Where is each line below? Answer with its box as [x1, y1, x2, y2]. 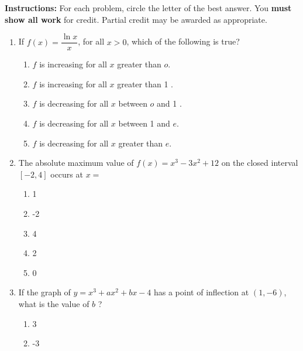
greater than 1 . [117, 77, 173, 90]
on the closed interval [221, 156, 298, 169]
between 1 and [118, 117, 170, 130]
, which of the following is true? [126, 35, 240, 47]
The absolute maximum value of [18, 156, 134, 169]
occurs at [50, 168, 83, 180]
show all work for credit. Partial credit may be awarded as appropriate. [5, 13, 267, 25]
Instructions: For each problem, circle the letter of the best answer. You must [5, 2, 292, 13]
